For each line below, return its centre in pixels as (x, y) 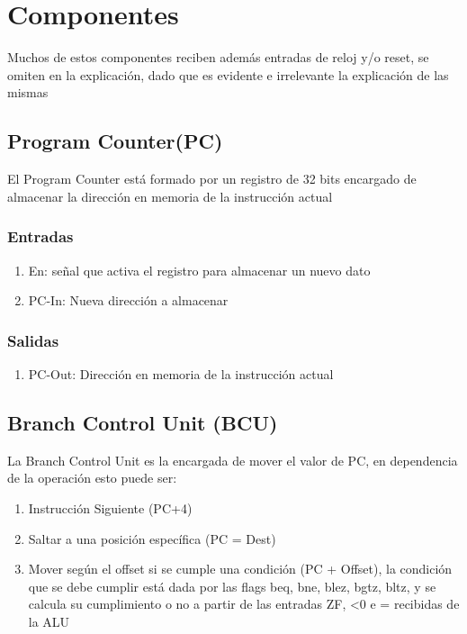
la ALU (49, 621)
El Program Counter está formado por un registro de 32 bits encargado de (212, 179)
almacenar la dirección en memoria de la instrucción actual (170, 196)
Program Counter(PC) (115, 141)
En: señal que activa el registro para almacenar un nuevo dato (199, 270)
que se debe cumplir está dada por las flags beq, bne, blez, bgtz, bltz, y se (232, 586)
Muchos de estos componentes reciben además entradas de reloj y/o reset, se (218, 57)
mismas (28, 92)
